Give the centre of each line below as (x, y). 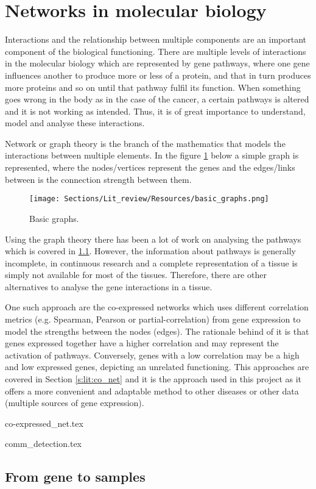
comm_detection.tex (43, 444)
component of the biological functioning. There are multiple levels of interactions (156, 51)
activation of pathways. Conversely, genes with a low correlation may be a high (152, 355)
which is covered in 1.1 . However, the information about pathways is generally (150, 251)
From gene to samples (75, 477)
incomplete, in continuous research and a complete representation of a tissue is (151, 262)
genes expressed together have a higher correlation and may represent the (142, 343)
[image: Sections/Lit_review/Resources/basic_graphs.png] (149, 199)
